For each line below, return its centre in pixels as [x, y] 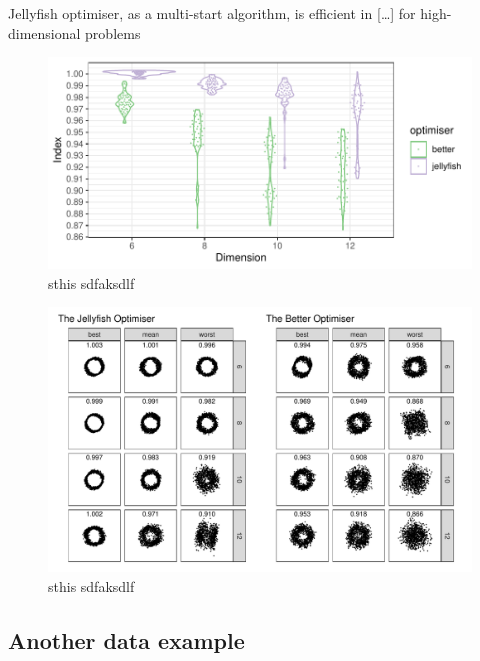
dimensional [44, 32]
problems [113, 32]
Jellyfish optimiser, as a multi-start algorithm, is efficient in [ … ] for [212, 13]
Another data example [126, 639]
